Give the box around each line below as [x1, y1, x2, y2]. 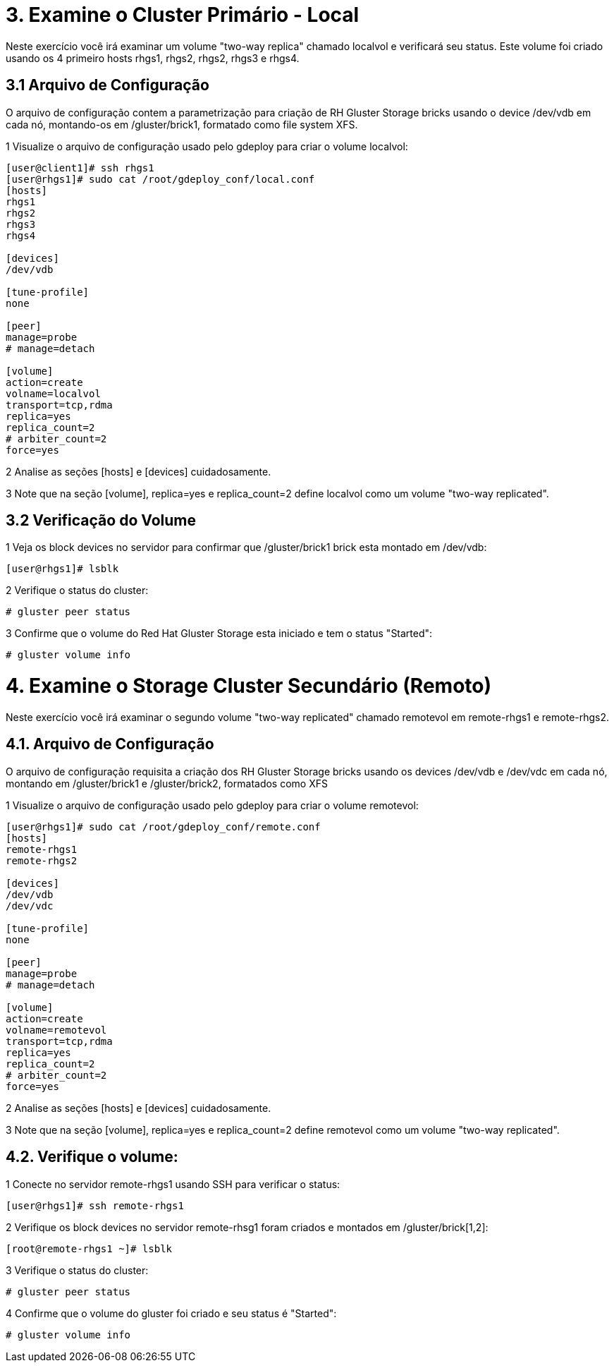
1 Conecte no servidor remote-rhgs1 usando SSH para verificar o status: [6, 1178, 340, 1190]
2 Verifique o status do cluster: [6, 584, 149, 597]
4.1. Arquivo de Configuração [6, 735, 214, 753]
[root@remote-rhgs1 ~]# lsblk [6, 1242, 173, 1254]
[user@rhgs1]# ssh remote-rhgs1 [6, 1199, 184, 1211]
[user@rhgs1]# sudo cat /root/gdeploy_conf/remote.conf [6, 821, 321, 833]
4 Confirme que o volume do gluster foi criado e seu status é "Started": [6, 1307, 337, 1319]
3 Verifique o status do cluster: [6, 1264, 149, 1276]
